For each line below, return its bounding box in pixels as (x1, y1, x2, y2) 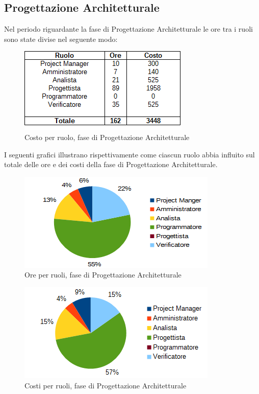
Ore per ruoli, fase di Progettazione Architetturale (24, 269, 182, 280)
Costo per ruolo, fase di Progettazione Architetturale (24, 131, 190, 142)
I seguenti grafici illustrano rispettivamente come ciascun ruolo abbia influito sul (4, 149, 255, 159)
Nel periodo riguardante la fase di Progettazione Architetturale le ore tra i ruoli (4, 24, 253, 34)
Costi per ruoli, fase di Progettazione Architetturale (24, 380, 187, 390)
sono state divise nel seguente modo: (4, 33, 118, 44)
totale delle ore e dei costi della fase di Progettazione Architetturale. (4, 159, 218, 170)
